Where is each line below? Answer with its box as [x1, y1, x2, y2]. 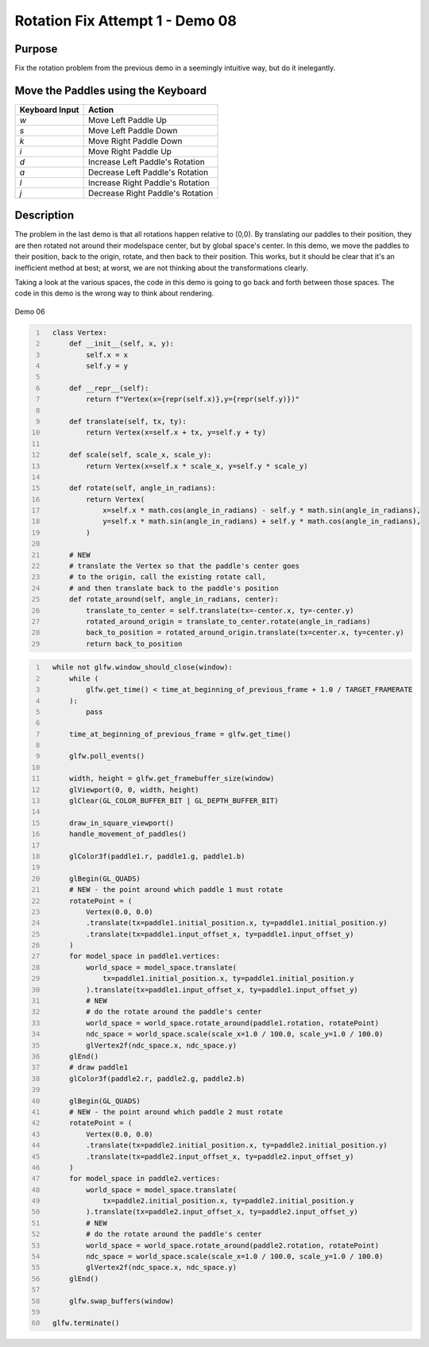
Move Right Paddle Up [87, 145, 172, 156]
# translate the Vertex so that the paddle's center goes [68, 562, 300, 571]
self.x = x [86, 350, 129, 359]
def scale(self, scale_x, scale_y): [68, 450, 212, 460]
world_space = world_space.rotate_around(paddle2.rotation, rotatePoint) [86, 1241, 380, 1250]
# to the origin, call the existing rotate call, [68, 573, 266, 581]
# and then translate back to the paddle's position [68, 584, 279, 592]
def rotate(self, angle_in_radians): [68, 484, 216, 492]
